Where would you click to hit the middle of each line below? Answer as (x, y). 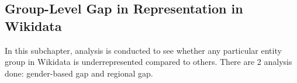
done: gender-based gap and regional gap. (79, 73)
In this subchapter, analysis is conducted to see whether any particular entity (143, 50)
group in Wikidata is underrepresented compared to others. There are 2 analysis (148, 62)
